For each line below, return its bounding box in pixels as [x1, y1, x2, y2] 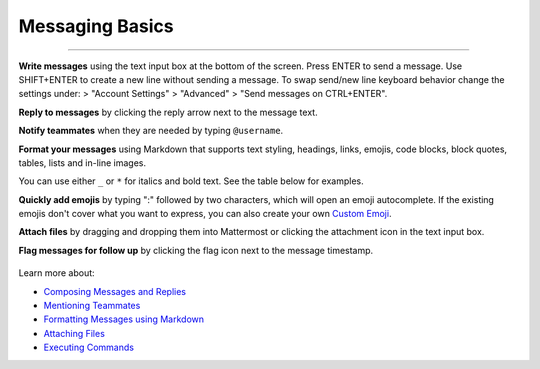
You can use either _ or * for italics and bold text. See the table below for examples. [18, 175, 364, 187]
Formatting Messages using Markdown [43, 313, 205, 325]
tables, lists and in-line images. [18, 156, 147, 169]
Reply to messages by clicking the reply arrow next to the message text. [18, 106, 319, 118]
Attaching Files [43, 327, 105, 339]
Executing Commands [43, 341, 135, 354]
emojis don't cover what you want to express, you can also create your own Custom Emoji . [18, 208, 392, 220]
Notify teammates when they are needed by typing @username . [18, 125, 284, 137]
